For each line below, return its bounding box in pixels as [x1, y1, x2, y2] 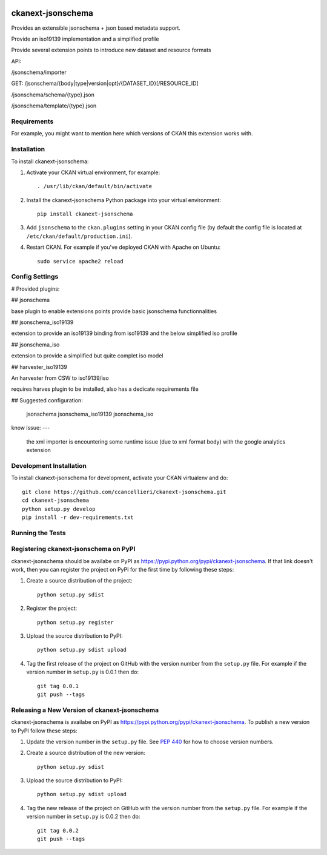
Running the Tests [11, 529, 66, 537]
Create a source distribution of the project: [26, 577, 133, 584]
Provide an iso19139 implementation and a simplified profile [11, 35, 159, 42]
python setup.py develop [22, 505, 96, 512]
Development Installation [11, 462, 87, 470]
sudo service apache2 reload [37, 258, 124, 265]
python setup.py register [37, 619, 114, 626]
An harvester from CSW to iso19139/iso [11, 374, 109, 382]
